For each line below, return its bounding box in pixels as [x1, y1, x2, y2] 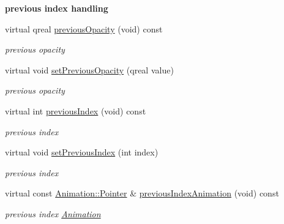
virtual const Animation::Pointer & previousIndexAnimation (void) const [5, 187, 279, 200]
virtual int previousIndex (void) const [5, 104, 146, 117]
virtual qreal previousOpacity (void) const [5, 22, 163, 35]
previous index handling [5, 2, 108, 14]
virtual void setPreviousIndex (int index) [5, 146, 159, 159]
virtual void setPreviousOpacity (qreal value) [5, 63, 174, 76]
